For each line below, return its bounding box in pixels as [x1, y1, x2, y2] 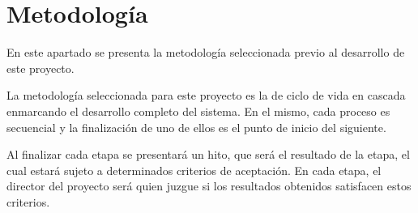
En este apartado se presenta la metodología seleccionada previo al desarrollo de [6, 44, 405, 61]
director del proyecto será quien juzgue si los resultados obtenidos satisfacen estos [6, 177, 412, 194]
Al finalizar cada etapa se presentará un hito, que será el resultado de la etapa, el [6, 146, 410, 163]
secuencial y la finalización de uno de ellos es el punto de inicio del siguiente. [6, 118, 386, 135]
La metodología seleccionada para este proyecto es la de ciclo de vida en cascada [6, 87, 406, 104]
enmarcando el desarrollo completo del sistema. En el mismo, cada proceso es [6, 102, 390, 119]
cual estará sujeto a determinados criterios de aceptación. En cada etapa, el [6, 161, 382, 178]
